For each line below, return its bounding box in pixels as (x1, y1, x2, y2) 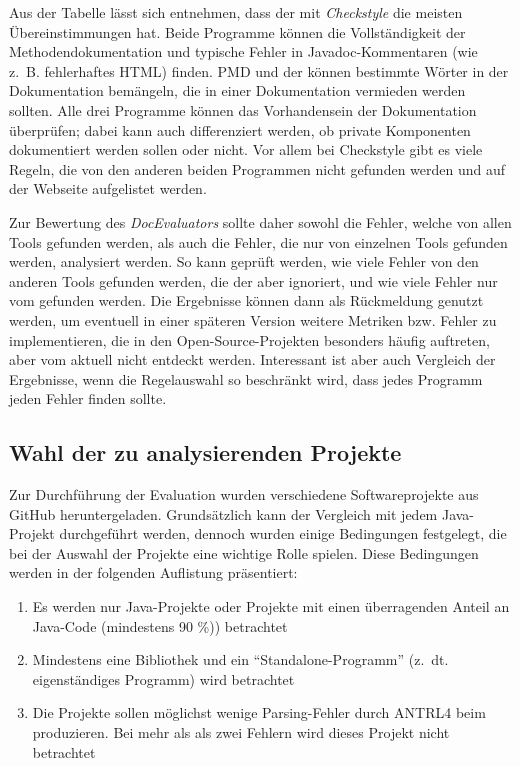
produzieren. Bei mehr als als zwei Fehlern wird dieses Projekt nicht (32, 722, 450, 743)
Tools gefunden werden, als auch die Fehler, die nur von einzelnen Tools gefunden (9, 231, 508, 252)
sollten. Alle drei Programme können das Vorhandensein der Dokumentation (9, 99, 477, 120)
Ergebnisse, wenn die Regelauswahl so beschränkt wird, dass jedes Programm (9, 368, 483, 389)
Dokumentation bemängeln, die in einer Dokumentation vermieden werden (9, 80, 466, 101)
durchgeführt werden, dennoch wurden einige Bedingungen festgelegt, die (59, 523, 507, 544)
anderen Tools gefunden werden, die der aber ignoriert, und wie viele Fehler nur (9, 270, 498, 291)
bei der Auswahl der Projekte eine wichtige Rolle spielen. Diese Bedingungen (9, 542, 479, 563)
